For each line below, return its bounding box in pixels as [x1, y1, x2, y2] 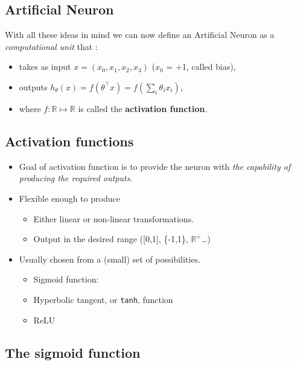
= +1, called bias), [166, 60, 236, 73]
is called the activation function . [78, 102, 208, 114]
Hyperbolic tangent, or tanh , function [33, 293, 173, 305]
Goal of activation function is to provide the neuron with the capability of [19, 160, 291, 172]
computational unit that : [5, 40, 98, 52]
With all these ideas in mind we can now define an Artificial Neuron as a [5, 28, 275, 41]
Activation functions [5, 131, 134, 150]
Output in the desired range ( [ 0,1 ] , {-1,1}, [33, 232, 188, 245]
